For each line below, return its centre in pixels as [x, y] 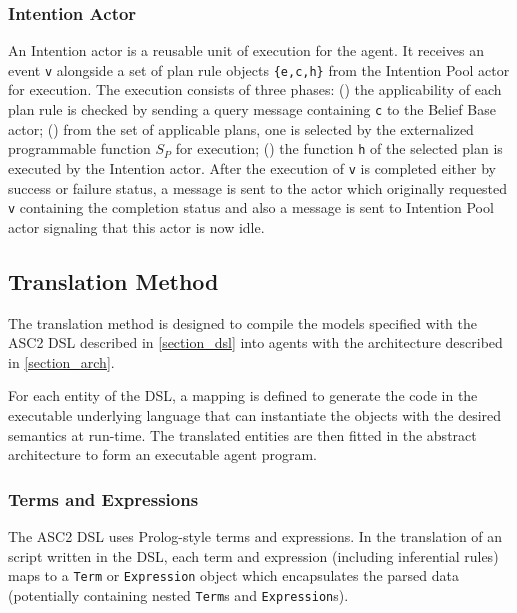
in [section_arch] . [61, 361]
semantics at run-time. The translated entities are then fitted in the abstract [242, 434]
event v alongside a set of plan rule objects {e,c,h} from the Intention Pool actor [259, 69]
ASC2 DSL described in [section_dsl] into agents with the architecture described [255, 342]
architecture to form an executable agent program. [162, 454]
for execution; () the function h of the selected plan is [339, 148]
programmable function [79, 148]
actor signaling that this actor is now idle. [136, 226]
